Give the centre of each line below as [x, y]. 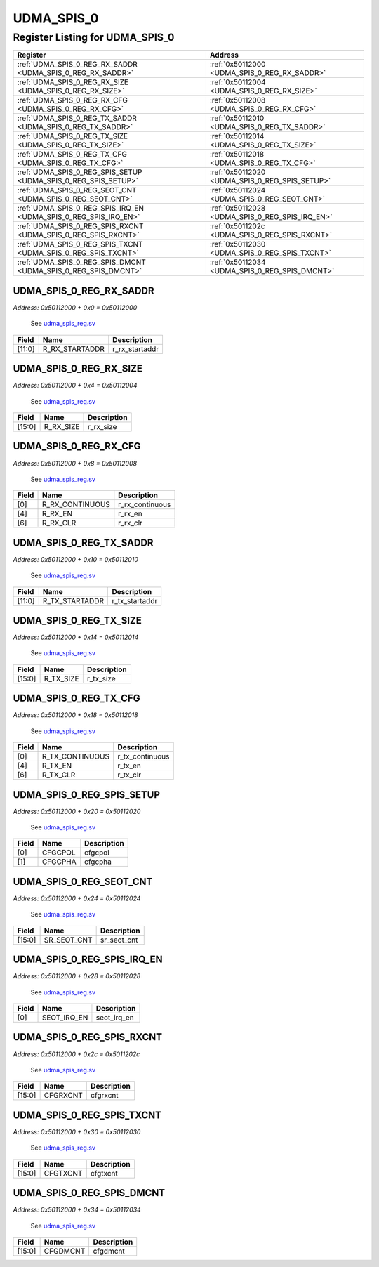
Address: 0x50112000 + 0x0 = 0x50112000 [75, 307]
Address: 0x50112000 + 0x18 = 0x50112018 [75, 715]
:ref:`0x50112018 [237, 155]
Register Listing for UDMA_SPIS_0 [94, 37]
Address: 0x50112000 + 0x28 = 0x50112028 [77, 976]
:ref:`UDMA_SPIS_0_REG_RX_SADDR [78, 65]
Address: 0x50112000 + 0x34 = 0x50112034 [77, 1210]
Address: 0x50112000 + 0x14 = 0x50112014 [76, 637]
